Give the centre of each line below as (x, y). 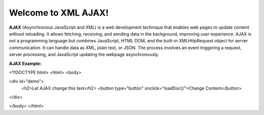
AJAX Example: (25, 63)
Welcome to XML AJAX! (59, 13)
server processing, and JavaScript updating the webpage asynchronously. (84, 55)
